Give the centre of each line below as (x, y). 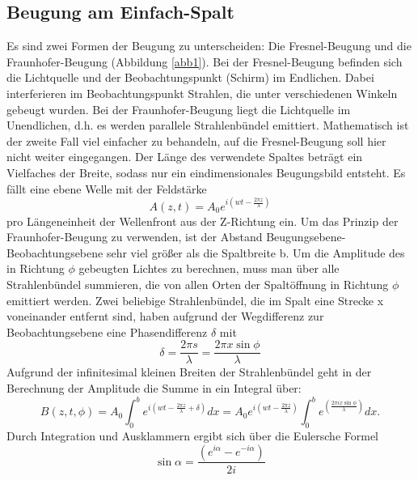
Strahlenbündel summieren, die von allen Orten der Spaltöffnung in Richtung (198, 285)
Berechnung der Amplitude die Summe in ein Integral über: (154, 388)
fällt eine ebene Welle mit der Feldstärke (107, 188)
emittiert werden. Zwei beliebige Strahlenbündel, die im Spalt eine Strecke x (195, 300)
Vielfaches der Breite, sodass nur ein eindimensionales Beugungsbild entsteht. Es (206, 172)
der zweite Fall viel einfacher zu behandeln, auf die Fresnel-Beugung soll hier (196, 140)
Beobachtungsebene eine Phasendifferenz (107, 331)
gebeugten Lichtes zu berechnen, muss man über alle (209, 268)
